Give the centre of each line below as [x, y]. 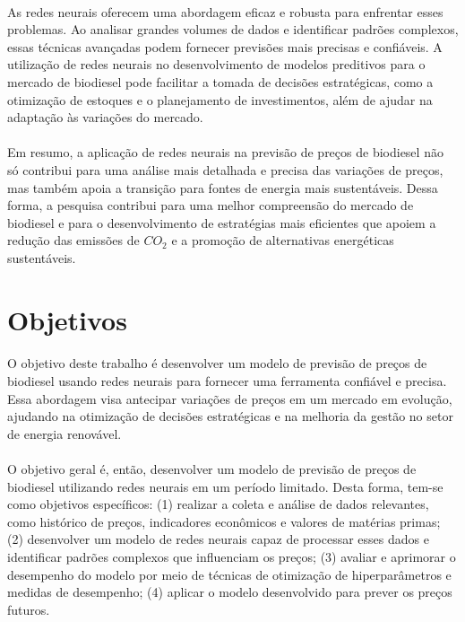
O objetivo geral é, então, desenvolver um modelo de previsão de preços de [212, 469]
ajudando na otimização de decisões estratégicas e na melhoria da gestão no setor [230, 416]
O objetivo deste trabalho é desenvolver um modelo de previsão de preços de [217, 363]
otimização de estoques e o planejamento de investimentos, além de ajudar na [220, 99]
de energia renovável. [65, 433]
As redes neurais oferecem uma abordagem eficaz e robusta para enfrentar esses [225, 11]
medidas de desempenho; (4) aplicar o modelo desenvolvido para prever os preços [230, 592]
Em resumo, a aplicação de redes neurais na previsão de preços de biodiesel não [225, 152]
